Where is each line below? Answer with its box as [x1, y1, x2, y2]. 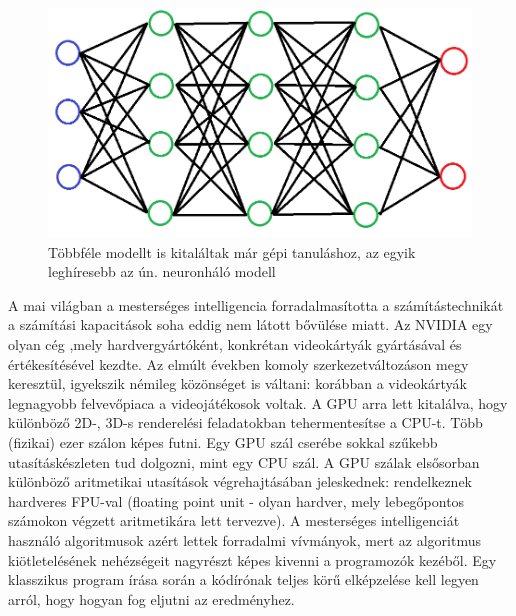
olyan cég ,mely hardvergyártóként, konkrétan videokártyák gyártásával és [8, 334, 462, 355]
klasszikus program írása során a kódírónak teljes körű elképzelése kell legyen [8, 569, 479, 590]
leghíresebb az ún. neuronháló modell [48, 261, 276, 282]
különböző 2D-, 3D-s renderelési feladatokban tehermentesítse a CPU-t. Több [8, 412, 483, 433]
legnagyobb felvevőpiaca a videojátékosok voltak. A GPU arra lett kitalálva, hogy [8, 392, 508, 413]
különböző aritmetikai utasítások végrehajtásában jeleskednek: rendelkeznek [8, 471, 473, 492]
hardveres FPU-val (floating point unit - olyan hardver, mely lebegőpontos [8, 490, 465, 511]
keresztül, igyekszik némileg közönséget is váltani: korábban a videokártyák [8, 373, 467, 394]
